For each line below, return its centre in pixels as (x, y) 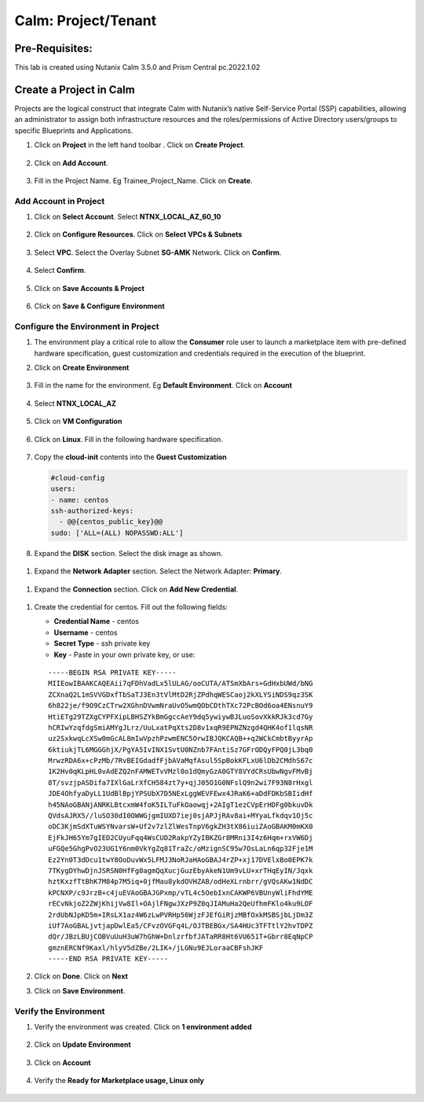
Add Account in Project (60, 201)
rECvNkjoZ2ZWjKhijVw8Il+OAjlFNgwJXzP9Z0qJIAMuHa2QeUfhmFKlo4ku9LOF (181, 904)
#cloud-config (78, 477)
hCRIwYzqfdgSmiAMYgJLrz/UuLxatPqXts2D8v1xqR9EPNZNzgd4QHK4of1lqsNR (181, 727)
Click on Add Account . (71, 163)
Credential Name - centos (96, 621)
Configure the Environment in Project (87, 326)
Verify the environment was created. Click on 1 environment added (143, 1027)
